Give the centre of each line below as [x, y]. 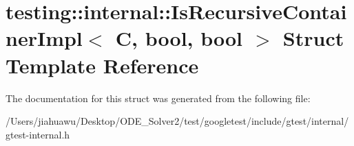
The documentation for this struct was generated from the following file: [158, 98]
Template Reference [102, 65]
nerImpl [44, 38]
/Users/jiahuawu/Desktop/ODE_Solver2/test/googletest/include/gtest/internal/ [177, 121]
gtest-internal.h [38, 134]
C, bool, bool [179, 38]
